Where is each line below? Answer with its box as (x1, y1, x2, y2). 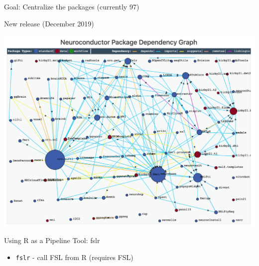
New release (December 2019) (4, 18, 94, 28)
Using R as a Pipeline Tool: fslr (4, 235, 100, 246)
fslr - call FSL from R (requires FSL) (15, 252, 133, 262)
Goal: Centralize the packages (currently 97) (4, 1, 139, 11)
